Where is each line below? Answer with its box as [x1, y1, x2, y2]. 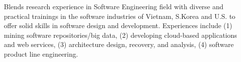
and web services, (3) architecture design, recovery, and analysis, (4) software [4, 39, 234, 49]
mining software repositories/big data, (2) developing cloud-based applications [4, 30, 237, 40]
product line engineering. [4, 48, 78, 59]
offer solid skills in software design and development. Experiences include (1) [4, 20, 232, 31]
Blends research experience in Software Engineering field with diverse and [4, 1, 223, 11]
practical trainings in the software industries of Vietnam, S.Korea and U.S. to [4, 11, 236, 21]
